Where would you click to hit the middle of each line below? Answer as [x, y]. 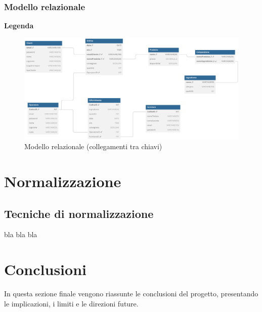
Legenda [19, 26]
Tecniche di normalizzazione [79, 213]
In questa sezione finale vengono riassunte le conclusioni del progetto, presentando [131, 294]
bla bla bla [21, 234]
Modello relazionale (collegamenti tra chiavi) [93, 146]
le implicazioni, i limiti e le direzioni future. [71, 303]
